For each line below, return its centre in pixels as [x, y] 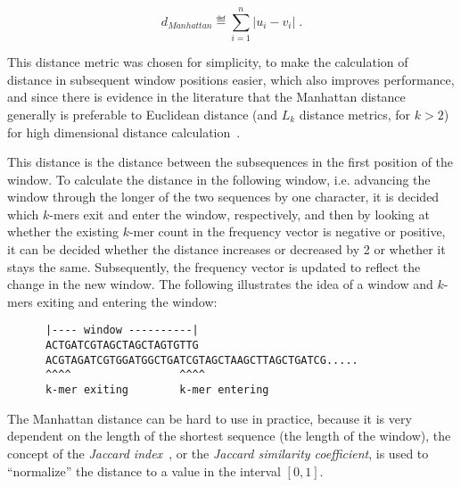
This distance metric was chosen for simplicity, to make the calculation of [208, 62]
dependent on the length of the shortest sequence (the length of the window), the [229, 436]
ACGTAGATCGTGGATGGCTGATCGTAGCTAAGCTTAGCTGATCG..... [202, 360]
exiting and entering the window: [127, 301]
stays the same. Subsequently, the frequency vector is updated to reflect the [214, 266]
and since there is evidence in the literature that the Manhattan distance [206, 97]
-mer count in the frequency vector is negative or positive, [287, 231]
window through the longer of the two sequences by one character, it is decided [223, 197]
